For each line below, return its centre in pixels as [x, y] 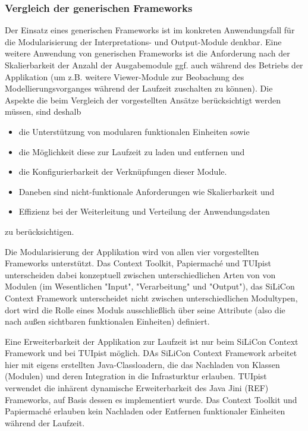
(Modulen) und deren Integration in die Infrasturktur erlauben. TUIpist [136, 376]
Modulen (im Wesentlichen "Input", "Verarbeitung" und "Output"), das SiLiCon [150, 286]
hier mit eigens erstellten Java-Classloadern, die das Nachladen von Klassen [142, 364]
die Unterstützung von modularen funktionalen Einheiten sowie [134, 131]
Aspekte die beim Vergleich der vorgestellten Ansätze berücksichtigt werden [143, 100]
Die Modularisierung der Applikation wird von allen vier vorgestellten [132, 251]
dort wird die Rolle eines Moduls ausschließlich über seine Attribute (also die [145, 309]
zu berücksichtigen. [40, 231]
